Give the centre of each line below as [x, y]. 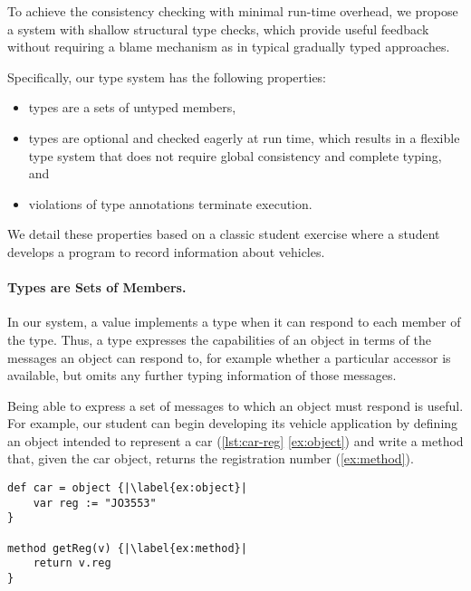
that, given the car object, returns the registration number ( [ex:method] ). [211, 458]
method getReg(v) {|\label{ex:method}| [127, 548]
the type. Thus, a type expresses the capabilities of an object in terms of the [219, 339]
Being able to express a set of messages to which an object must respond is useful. [235, 405]
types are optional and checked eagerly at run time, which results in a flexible [244, 137]
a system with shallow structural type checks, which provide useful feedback [218, 29]
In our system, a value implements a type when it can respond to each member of [234, 322]
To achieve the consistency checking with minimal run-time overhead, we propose [233, 11]
